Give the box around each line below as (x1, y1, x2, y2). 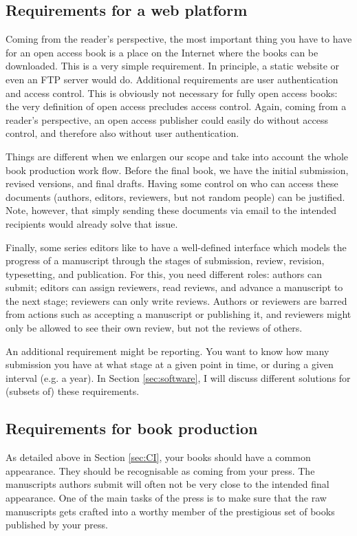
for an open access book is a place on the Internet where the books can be (6, 45, 318, 59)
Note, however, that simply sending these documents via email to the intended (6, 203, 336, 217)
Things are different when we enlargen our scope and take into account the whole (6, 149, 349, 163)
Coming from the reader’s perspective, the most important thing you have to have (6, 32, 352, 46)
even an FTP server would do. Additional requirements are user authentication (6, 72, 338, 86)
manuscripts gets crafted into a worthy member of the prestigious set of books (6, 504, 335, 518)
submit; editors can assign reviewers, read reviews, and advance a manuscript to (6, 280, 343, 294)
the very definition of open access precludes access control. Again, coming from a (6, 99, 347, 114)
